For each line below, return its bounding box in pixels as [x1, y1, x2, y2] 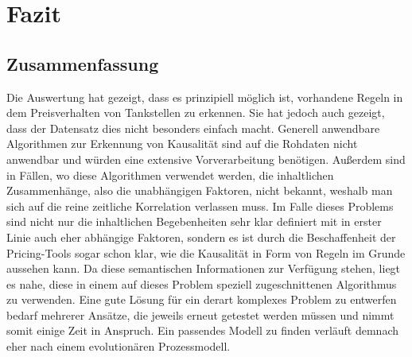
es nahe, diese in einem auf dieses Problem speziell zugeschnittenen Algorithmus [6, 275, 397, 292]
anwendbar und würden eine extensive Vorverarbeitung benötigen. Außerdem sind [6, 150, 406, 167]
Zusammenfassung [6, 51, 159, 76]
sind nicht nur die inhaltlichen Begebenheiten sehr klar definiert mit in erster [6, 213, 382, 230]
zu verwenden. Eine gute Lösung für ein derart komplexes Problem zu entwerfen [6, 291, 397, 308]
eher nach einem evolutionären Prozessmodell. [6, 338, 231, 355]
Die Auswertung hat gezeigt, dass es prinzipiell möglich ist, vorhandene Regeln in [6, 88, 403, 105]
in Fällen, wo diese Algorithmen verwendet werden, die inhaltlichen [6, 166, 334, 183]
